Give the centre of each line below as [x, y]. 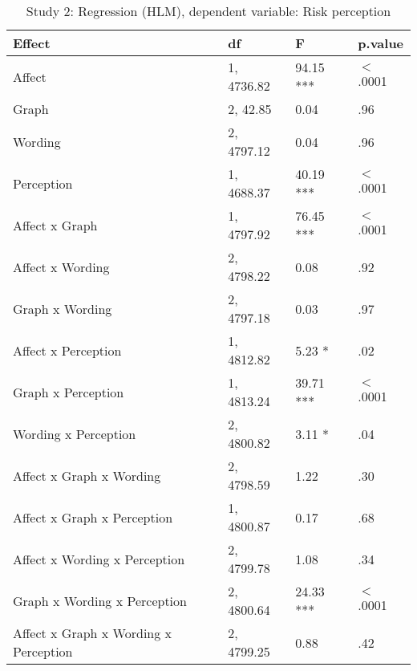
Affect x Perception [67, 350]
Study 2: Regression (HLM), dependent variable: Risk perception [208, 11]
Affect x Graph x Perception [93, 517]
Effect [32, 43]
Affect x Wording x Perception [99, 559]
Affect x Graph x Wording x [93, 633]
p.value [381, 43]
